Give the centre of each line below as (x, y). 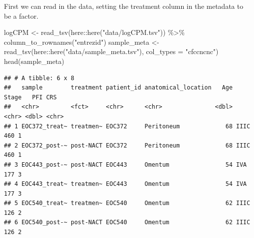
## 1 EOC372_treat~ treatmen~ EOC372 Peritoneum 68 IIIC (127, 126)
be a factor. (21, 15)
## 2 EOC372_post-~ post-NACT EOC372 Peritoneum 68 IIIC (127, 145)
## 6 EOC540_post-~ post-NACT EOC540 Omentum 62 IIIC (127, 223)
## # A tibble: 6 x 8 (39, 78)
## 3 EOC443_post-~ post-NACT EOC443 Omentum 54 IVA (125, 164)
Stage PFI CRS (30, 97)
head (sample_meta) (34, 61)
